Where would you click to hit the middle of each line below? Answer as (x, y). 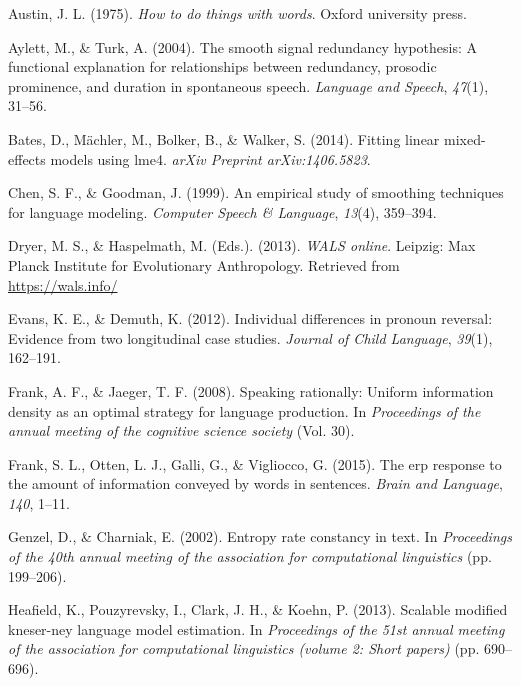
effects (27, 158)
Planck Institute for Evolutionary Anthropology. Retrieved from (204, 264)
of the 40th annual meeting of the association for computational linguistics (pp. (250, 556)
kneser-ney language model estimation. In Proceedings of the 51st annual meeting (256, 628)
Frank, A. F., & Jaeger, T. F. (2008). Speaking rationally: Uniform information (251, 390)
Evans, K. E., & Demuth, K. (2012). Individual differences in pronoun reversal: (250, 318)
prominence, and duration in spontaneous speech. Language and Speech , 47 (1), (248, 85)
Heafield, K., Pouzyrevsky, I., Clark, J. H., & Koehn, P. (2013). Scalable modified (258, 609)
